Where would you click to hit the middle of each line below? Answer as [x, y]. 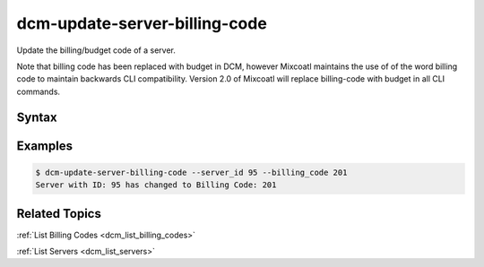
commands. [39, 91]
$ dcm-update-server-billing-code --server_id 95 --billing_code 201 [191, 172]
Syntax [37, 117]
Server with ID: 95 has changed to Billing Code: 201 [156, 185]
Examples [45, 146]
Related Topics [59, 214]
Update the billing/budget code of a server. [96, 50]
